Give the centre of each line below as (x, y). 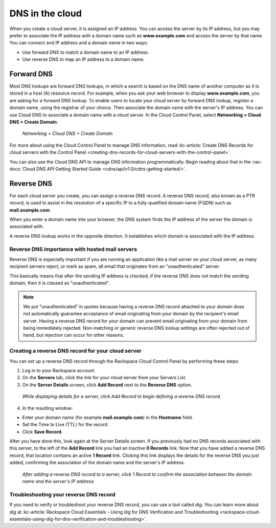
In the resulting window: (48, 408)
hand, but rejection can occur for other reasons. (74, 335)
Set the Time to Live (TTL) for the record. (65, 425)
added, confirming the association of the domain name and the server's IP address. (97, 463)
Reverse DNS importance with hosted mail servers (73, 249)
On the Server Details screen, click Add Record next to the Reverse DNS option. (107, 385)
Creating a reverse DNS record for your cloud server (75, 351)
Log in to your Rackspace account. (59, 370)
